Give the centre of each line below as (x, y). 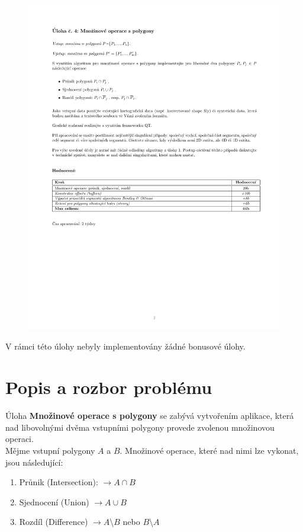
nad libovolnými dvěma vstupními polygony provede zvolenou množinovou (140, 427)
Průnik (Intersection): (59, 482)
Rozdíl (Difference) (54, 522)
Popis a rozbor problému (109, 387)
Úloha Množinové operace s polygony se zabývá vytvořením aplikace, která (150, 416)
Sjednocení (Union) (54, 501)
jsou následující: (34, 462)
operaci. (20, 439)
